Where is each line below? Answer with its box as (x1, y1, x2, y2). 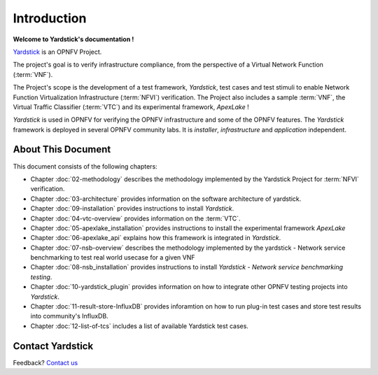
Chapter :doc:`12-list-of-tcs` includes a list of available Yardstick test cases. (30, 322, 248, 330)
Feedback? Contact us (13, 358, 78, 367)
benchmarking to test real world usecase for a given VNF (30, 253, 195, 262)
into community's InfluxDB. (30, 312, 108, 320)
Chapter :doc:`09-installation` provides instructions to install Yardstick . (30, 204, 234, 213)
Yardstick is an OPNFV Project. (13, 48, 102, 56)
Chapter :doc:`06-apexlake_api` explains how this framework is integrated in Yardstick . (30, 234, 281, 242)
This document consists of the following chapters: (13, 162, 157, 171)
